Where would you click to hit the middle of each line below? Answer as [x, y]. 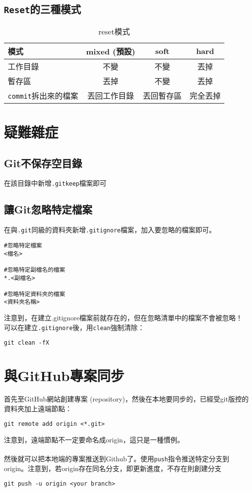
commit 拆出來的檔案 [43, 95]
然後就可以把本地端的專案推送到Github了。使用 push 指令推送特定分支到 [117, 459]
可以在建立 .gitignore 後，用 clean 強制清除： [74, 327]
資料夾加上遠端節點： [38, 408]
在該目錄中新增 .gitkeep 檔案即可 [55, 183]
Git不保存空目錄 [43, 163]
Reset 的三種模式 [42, 9]
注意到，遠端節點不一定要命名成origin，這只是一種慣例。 [94, 439]
